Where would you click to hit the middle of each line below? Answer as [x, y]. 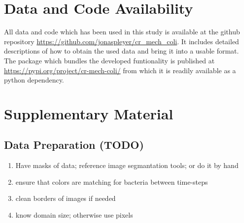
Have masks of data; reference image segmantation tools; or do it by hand [127, 165]
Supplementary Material [89, 113]
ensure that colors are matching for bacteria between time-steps [112, 181]
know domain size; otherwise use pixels [74, 215]
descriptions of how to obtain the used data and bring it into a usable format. [122, 51]
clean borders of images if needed [66, 198]
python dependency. [34, 80]
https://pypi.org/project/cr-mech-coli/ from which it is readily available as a [120, 70]
